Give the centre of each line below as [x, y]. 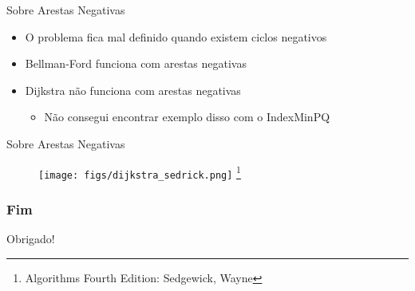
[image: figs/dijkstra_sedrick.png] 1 [140, 172]
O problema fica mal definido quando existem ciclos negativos [176, 36]
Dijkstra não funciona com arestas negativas [133, 90]
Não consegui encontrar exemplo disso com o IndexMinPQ [187, 117]
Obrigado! [31, 239]
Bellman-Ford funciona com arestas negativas [136, 63]
